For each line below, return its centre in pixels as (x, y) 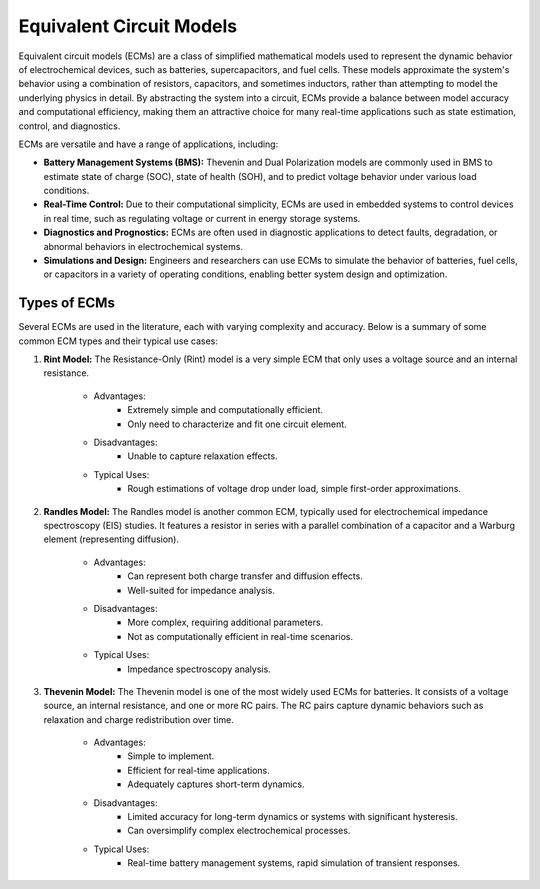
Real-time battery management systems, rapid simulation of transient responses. (294, 863)
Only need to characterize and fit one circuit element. (237, 424)
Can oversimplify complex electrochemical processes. (239, 831)
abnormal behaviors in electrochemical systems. (143, 246)
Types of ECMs (66, 303)
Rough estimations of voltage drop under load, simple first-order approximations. (294, 489)
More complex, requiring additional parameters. (225, 622)
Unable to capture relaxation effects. (203, 456)
